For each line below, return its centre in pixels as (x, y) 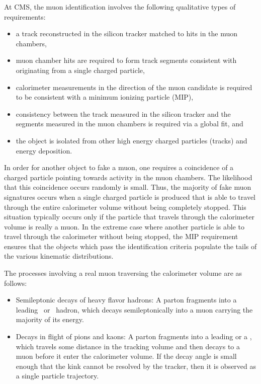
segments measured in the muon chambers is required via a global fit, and (129, 124)
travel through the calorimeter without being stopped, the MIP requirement (121, 236)
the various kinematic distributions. (59, 256)
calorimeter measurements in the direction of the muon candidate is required (134, 87)
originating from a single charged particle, (80, 70)
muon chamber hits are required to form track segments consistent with (126, 60)
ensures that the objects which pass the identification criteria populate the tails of (130, 246)
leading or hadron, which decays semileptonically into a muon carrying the (134, 309)
